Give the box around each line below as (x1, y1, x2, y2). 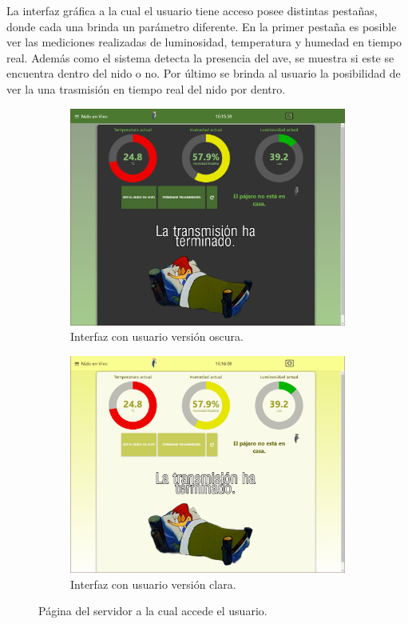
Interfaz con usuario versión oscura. (70, 328, 244, 345)
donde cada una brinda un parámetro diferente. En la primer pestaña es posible (6, 18, 397, 34)
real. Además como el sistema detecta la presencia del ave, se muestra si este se (6, 49, 394, 66)
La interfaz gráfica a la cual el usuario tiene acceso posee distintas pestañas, (6, 2, 378, 18)
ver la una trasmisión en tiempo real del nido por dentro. (6, 80, 286, 97)
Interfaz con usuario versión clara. (70, 575, 236, 592)
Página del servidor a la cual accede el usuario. (38, 602, 267, 619)
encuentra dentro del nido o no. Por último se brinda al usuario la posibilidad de (6, 65, 401, 82)
